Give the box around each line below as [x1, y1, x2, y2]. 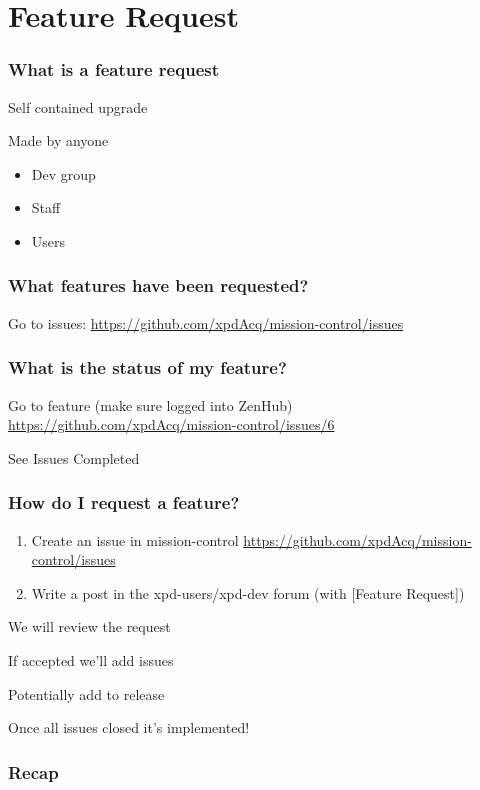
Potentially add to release [8, 683, 165, 704]
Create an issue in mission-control [31, 529, 239, 550]
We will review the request [8, 616, 171, 637]
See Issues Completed [8, 447, 140, 468]
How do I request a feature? [8, 490, 240, 515]
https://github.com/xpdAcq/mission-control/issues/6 [8, 414, 335, 435]
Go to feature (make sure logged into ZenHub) [8, 394, 293, 415]
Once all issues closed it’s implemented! [8, 717, 250, 738]
